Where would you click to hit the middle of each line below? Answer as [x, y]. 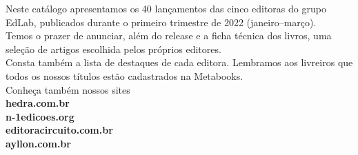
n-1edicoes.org [40, 116]
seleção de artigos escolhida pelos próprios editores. [113, 49]
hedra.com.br [38, 103]
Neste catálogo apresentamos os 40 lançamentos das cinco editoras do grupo [166, 8]
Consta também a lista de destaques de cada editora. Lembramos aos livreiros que [179, 62]
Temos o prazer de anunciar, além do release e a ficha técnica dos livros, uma [169, 35]
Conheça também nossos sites [68, 89]
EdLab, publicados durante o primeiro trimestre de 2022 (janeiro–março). [161, 22]
